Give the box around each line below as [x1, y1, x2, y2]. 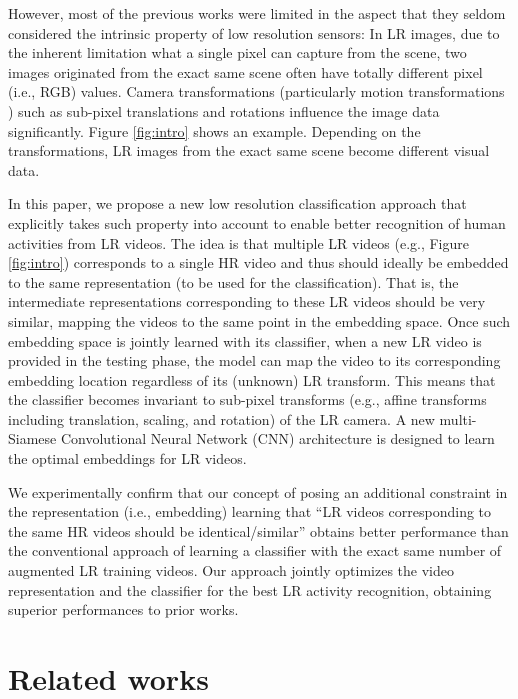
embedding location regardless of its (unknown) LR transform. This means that [8, 369, 496, 390]
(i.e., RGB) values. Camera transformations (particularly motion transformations [8, 81, 505, 102]
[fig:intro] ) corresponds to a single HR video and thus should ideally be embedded [8, 252, 509, 273]
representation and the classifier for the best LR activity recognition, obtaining [8, 579, 492, 600]
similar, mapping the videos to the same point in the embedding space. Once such [8, 310, 511, 331]
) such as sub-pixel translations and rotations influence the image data [8, 100, 440, 121]
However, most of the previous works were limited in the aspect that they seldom [8, 3, 506, 23]
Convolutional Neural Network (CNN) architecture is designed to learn [60, 428, 495, 449]
